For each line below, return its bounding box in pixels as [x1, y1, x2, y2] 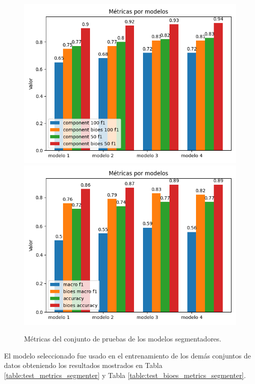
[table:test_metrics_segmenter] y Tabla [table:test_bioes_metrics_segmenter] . [4, 369, 246, 380]
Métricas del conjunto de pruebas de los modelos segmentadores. [24, 333, 221, 344]
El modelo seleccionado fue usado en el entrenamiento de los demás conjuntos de [4, 350, 251, 360]
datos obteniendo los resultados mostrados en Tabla [4, 360, 162, 370]
